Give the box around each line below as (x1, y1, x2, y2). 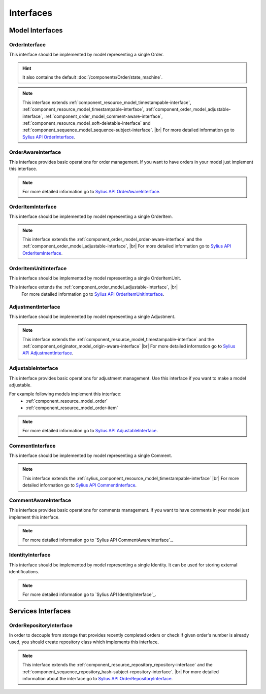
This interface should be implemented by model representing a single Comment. (9, 452, 172, 458)
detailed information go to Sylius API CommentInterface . (22, 482, 137, 488)
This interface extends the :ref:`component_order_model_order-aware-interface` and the (22, 237, 202, 243)
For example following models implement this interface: (9, 391, 122, 397)
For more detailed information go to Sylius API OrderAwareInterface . (22, 189, 161, 195)
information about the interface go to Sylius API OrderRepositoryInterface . (22, 676, 173, 681)
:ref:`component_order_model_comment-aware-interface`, (44, 113, 163, 119)
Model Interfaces (9, 26, 63, 35)
